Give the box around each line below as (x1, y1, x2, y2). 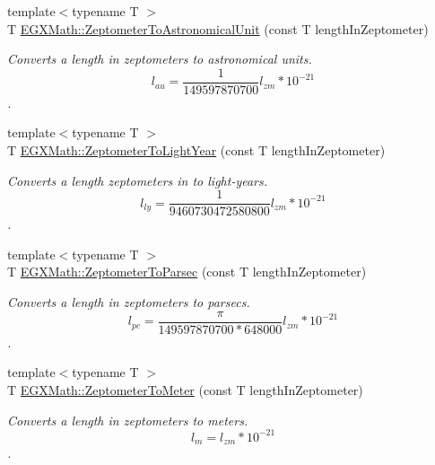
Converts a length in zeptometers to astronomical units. (7, 49, 312, 68)
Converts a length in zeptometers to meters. (7, 410, 248, 429)
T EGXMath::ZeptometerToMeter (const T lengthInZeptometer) (7, 380, 363, 399)
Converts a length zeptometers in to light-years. (7, 171, 268, 189)
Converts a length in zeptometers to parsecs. (7, 293, 250, 311)
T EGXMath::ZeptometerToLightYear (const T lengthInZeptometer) (7, 141, 386, 160)
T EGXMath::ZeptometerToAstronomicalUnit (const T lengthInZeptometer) (7, 19, 429, 38)
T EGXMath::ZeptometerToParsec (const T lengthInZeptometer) (7, 262, 367, 281)
